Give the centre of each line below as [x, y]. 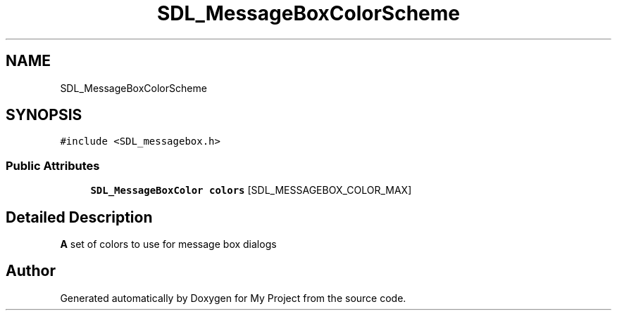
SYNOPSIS [44, 115]
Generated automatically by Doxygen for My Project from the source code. [233, 298]
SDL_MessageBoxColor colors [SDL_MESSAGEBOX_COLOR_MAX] [251, 190]
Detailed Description [79, 217]
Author [31, 271]
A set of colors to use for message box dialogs [168, 244]
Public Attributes [53, 165]
